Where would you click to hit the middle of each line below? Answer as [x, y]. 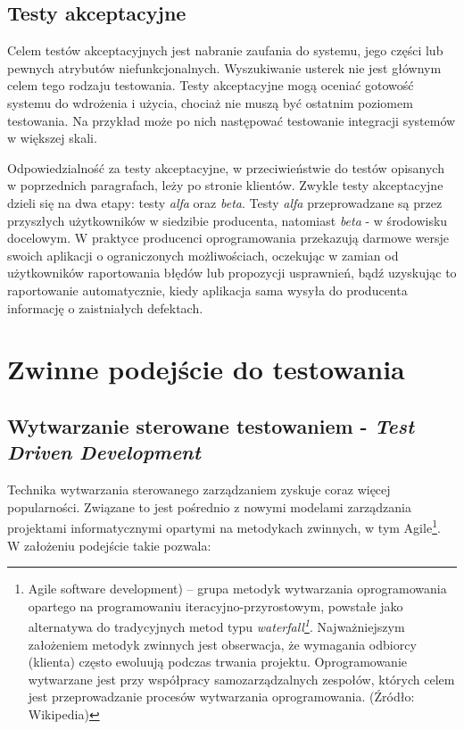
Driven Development [104, 452]
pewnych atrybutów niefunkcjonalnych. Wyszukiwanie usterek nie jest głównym [224, 67]
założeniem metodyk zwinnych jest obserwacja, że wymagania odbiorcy [222, 644]
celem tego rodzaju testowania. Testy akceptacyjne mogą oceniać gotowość [211, 85]
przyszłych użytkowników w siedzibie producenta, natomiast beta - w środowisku [228, 220]
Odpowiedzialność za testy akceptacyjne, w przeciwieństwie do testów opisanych [226, 167]
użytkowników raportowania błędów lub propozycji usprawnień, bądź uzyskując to [232, 273]
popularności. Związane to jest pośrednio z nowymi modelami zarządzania [210, 506]
